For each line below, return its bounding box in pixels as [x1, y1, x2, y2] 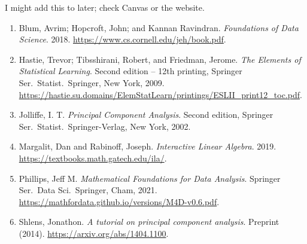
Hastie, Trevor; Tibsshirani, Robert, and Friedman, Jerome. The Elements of [19, 53, 301, 65]
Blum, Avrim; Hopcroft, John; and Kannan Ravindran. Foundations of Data [19, 21, 299, 33]
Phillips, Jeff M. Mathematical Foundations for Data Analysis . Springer [19, 172, 281, 184]
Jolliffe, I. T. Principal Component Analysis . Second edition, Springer [19, 108, 273, 121]
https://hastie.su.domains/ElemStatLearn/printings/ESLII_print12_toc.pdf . [19, 88, 302, 100]
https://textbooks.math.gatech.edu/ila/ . [19, 151, 167, 164]
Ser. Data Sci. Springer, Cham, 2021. [19, 184, 157, 196]
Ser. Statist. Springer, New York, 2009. [19, 76, 165, 89]
